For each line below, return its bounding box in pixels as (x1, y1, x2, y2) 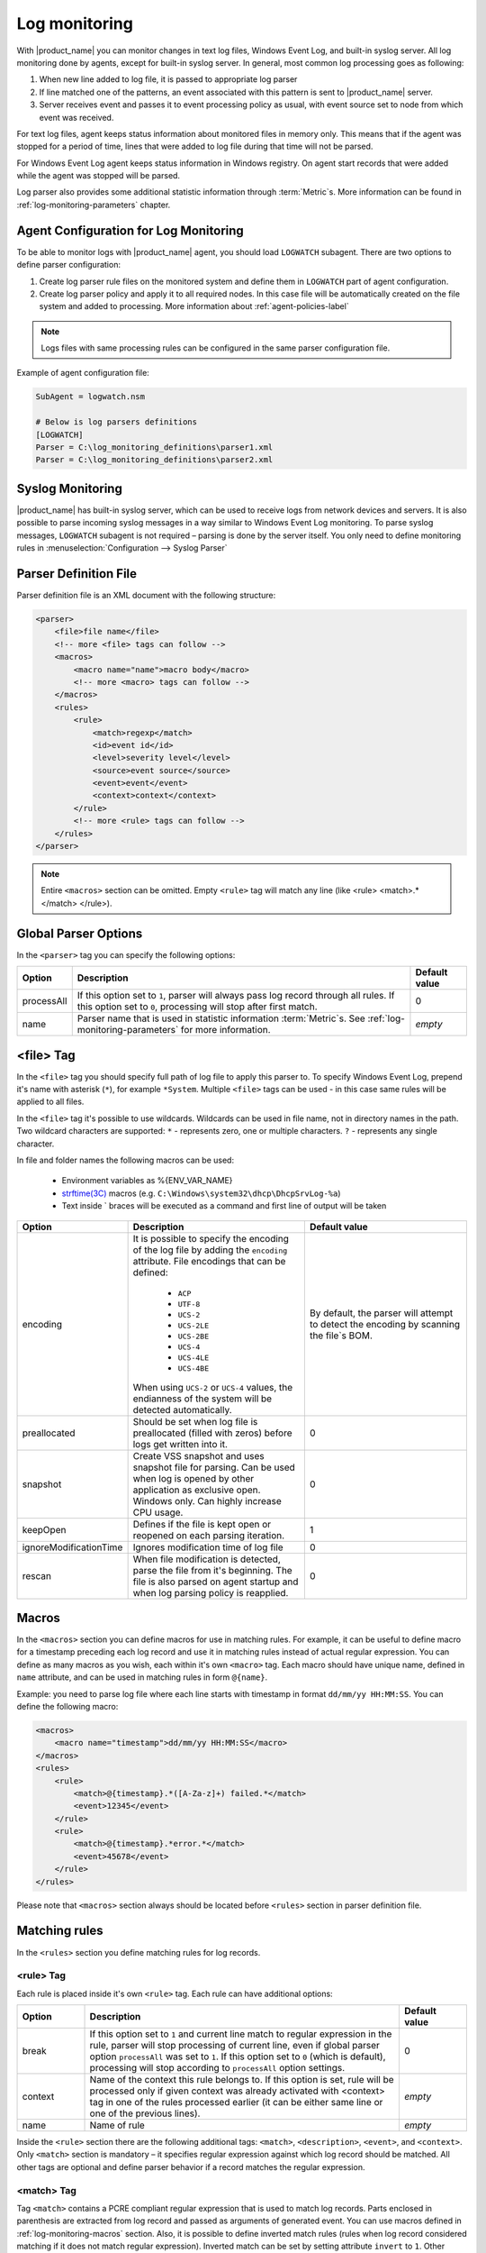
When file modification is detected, (132, 1553, 281, 1565)
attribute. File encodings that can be (132, 1254, 286, 1267)
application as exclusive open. (132, 1483, 261, 1496)
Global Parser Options (16, 926, 143, 941)
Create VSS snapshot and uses (132, 1449, 265, 1462)
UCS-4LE (177, 1353, 210, 1363)
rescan (22, 1569, 51, 1582)
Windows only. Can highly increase (132, 1494, 283, 1507)
